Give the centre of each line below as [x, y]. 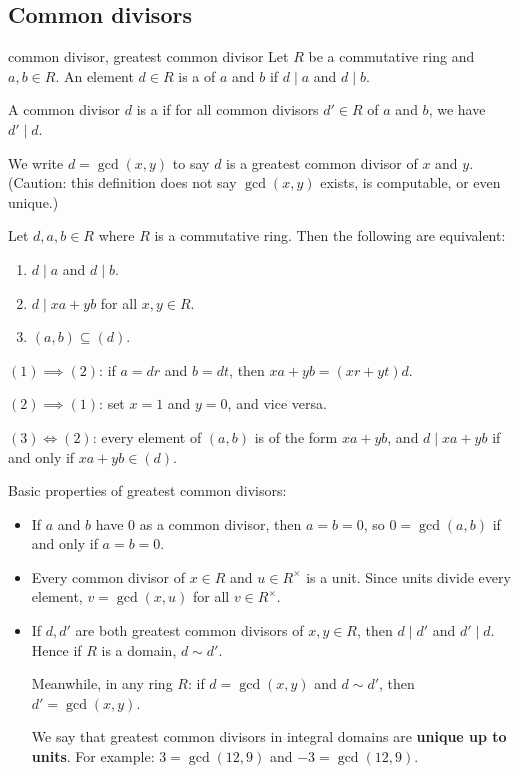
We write [36, 162]
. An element [94, 75]
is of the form [296, 436]
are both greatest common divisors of [189, 630]
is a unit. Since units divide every [408, 576]
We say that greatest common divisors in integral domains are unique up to [269, 736]
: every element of [147, 436]
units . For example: [93, 756]
